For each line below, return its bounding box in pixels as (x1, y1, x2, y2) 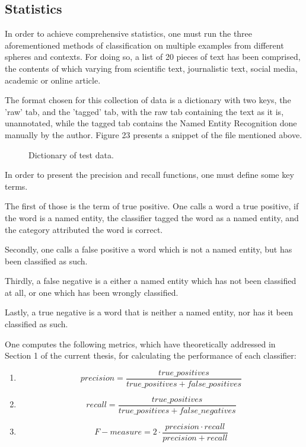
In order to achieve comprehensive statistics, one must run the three (5, 27, 253, 40)
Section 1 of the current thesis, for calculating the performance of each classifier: (5, 349, 297, 362)
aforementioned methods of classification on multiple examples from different (5, 39, 284, 51)
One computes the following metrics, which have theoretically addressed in (5, 337, 276, 350)
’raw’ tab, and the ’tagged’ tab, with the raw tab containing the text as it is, (5, 105, 284, 117)
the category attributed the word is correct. (5, 223, 163, 235)
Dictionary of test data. (28, 148, 114, 161)
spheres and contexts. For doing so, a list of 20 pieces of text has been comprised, (5, 50, 301, 63)
